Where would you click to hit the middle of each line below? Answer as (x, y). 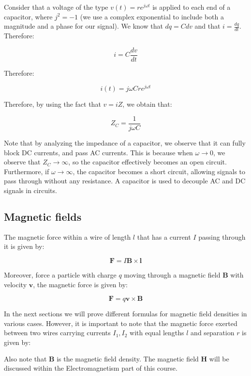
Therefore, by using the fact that (52, 104)
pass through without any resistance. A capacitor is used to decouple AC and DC (125, 181)
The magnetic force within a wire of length (67, 237)
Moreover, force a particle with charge (60, 274)
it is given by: (24, 246)
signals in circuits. (30, 190)
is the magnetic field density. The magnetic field (128, 358)
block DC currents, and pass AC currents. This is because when (98, 152)
